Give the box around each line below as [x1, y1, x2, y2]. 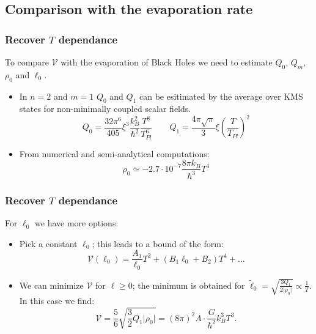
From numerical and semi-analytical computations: [19, 147, 210, 160]
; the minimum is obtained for [132, 278, 245, 291]
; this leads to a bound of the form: [92, 237, 224, 250]
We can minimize [19, 278, 84, 291]
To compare [5, 56, 49, 68]
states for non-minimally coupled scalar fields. [19, 102, 191, 115]
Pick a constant [19, 237, 78, 250]
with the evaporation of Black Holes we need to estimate [61, 56, 273, 68]
